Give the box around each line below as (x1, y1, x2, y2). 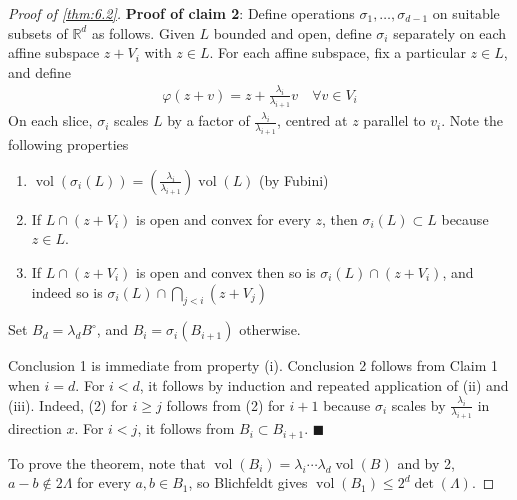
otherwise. (239, 319, 301, 340)
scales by (391, 394, 446, 415)
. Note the (441, 110, 504, 131)
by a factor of (167, 110, 250, 131)
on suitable (432, 3, 500, 23)
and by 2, (397, 452, 455, 473)
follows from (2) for (166, 394, 285, 415)
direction (8, 418, 62, 439)
